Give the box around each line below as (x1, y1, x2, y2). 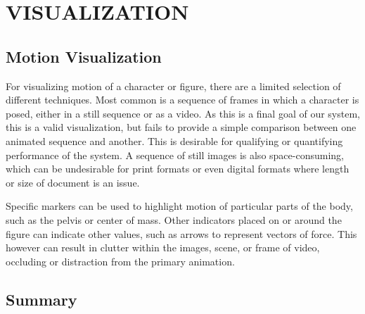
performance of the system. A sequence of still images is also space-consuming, (6, 147, 344, 162)
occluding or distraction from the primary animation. (6, 253, 235, 268)
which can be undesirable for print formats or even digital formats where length (6, 161, 350, 176)
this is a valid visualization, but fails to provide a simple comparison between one (6, 120, 357, 134)
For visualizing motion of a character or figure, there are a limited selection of (6, 78, 341, 93)
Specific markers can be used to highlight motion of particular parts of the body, (6, 199, 353, 213)
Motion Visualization (6, 45, 162, 67)
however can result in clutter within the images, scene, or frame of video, (6, 240, 320, 255)
